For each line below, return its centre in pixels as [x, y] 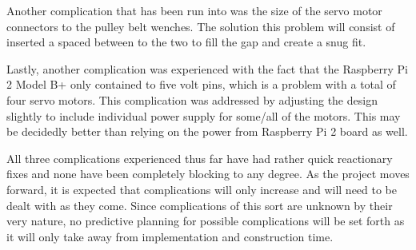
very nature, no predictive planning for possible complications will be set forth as [206, 221]
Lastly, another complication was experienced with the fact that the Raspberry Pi [207, 68]
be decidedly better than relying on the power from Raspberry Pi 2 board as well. [207, 131]
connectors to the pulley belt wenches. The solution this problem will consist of [201, 26]
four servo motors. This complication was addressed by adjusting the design [192, 99]
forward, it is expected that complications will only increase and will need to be [202, 189]
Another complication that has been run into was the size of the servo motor [194, 10]
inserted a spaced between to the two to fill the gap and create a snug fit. [186, 42]
